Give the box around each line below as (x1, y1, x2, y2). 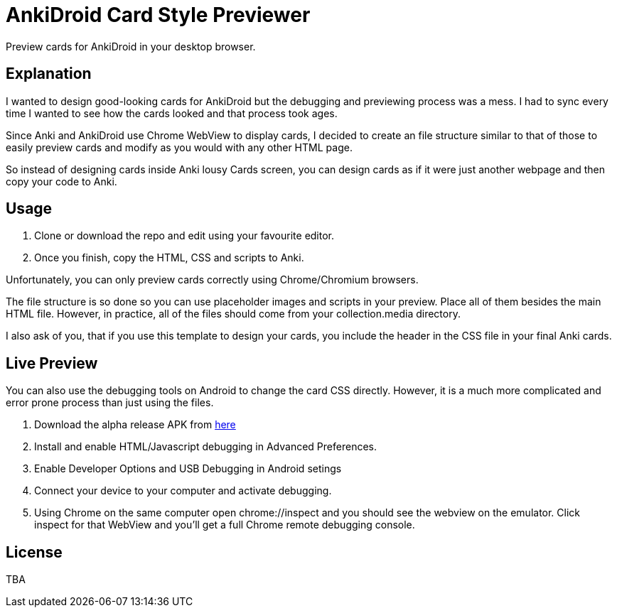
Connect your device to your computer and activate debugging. (34, 484, 332, 497)
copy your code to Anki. (6, 175, 117, 188)
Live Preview (6, 354, 98, 372)
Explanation (6, 65, 92, 83)
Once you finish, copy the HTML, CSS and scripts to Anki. (34, 251, 304, 264)
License (6, 543, 63, 561)
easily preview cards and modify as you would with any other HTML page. (6, 141, 353, 153)
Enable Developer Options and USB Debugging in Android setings (34, 462, 342, 475)
